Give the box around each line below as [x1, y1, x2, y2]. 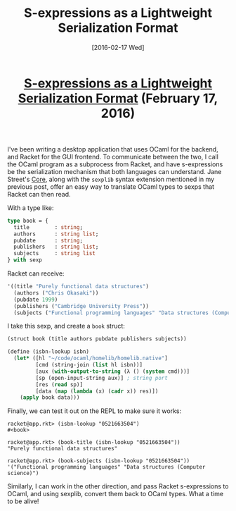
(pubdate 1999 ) [13, 296, 58, 303]
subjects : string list [13, 250, 96, 257]
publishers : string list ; [13, 243, 99, 251]
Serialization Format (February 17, [18, 90, 218, 106]
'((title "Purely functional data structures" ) [7, 283, 150, 290]
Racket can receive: [7, 269, 65, 278]
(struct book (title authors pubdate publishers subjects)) [7, 335, 188, 343]
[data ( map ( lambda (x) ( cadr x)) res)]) [35, 388, 159, 395]
